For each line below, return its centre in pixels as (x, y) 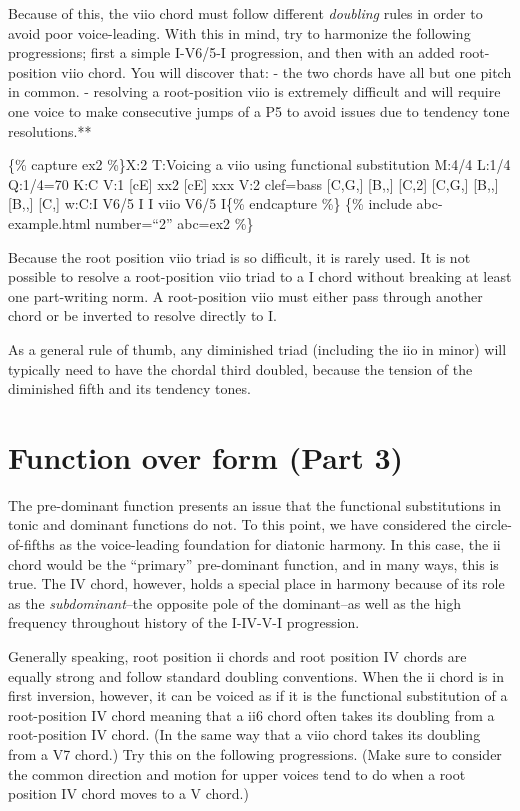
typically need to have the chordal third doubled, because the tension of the (240, 368)
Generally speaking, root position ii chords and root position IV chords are (237, 655)
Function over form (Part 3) (206, 456)
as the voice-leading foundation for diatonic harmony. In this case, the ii (280, 544)
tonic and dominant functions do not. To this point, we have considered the (239, 524)
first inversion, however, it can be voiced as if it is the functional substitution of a (258, 695)
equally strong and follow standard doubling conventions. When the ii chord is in (256, 675)
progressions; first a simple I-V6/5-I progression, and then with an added (231, 52)
